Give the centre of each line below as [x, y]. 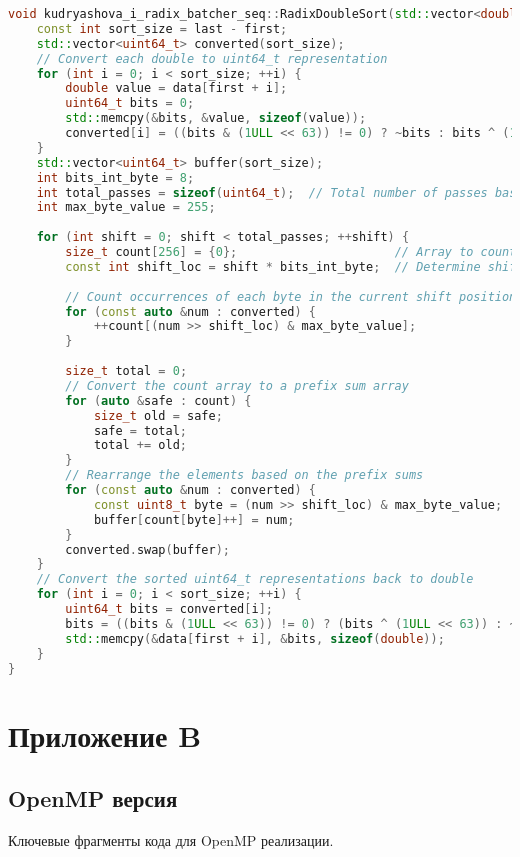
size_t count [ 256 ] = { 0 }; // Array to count [291, 252]
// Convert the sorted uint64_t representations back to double [255, 579]
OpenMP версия [93, 798]
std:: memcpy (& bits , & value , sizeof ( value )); [216, 118]
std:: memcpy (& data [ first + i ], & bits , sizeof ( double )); [255, 638]
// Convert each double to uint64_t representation [212, 58]
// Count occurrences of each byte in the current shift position [291, 296]
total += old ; [140, 445]
